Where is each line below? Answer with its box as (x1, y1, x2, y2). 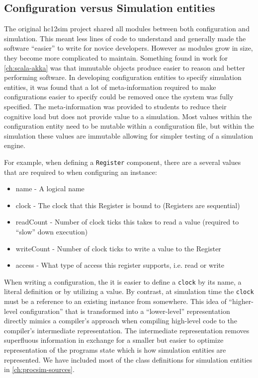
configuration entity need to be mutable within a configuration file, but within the (4, 121, 254, 131)
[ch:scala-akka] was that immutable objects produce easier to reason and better (4, 62, 245, 73)
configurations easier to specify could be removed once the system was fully (4, 91, 234, 102)
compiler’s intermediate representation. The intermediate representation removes (4, 325, 250, 335)
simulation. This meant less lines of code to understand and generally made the (4, 33, 246, 43)
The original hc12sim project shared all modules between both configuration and (4, 23, 250, 34)
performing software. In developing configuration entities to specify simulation (4, 72, 242, 82)
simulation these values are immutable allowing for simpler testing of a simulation (4, 130, 254, 141)
